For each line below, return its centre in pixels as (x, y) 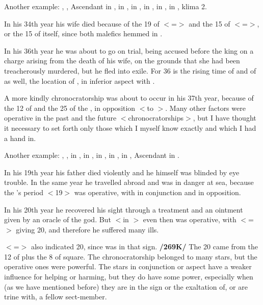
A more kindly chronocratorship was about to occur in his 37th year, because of (129, 98)
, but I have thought (225, 118)
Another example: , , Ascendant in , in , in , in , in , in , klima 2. (106, 6)
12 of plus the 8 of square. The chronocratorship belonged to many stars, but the (131, 256)
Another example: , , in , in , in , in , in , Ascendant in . (92, 155)
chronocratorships (156, 118)
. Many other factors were (205, 108)
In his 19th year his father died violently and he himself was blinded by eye (122, 172)
